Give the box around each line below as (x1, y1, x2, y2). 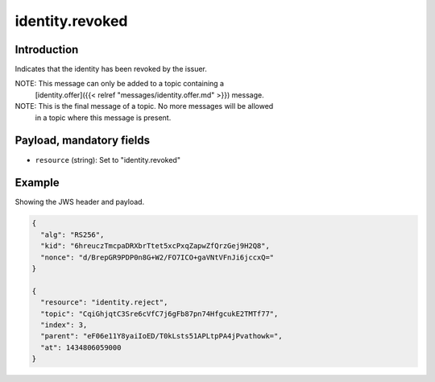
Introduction (14, 43, 79, 56)
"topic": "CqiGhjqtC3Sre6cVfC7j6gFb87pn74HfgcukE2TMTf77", (40, 309, 279, 318)
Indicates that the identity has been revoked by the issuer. (14, 64, 207, 74)
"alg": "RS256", (40, 230, 105, 239)
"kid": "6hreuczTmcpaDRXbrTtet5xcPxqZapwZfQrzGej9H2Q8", (40, 242, 270, 251)
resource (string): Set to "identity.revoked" (35, 155, 181, 164)
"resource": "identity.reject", (40, 298, 168, 307)
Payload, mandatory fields (14, 134, 151, 147)
